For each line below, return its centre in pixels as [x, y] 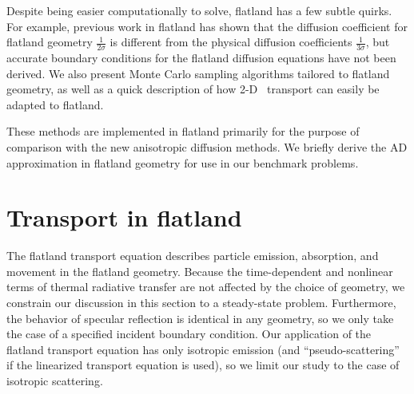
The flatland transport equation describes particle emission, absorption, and [193, 256]
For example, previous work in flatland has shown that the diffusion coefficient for [207, 26]
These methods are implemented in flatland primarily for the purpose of [183, 131]
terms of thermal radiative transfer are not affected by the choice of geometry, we [206, 287]
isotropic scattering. [55, 381]
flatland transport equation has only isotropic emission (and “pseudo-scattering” [203, 349]
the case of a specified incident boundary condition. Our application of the [189, 334]
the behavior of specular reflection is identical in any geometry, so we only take [200, 318]
